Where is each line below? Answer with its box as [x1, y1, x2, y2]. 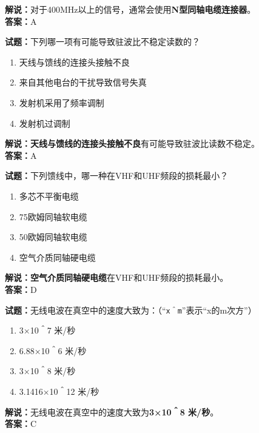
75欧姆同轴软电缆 [19, 210, 87, 223]
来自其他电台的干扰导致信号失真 [19, 76, 147, 89]
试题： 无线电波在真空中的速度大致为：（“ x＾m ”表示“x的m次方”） [5, 303, 257, 316]
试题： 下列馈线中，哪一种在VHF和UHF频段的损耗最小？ [5, 169, 229, 182]
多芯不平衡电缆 [19, 189, 79, 202]
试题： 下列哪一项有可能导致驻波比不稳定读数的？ [5, 35, 200, 48]
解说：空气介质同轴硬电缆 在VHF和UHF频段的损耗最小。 [5, 271, 229, 284]
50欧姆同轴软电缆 [19, 230, 87, 243]
